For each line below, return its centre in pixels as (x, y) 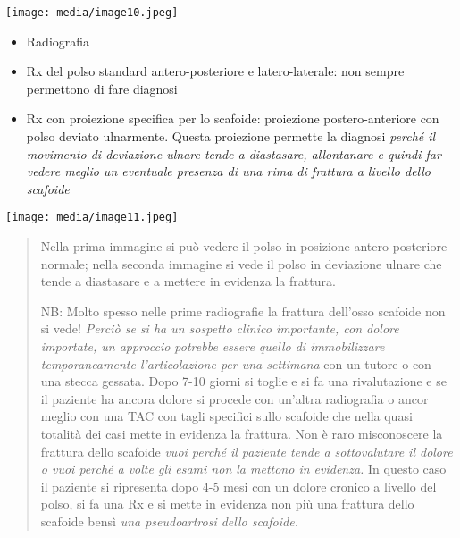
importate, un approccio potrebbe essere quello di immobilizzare (213, 346)
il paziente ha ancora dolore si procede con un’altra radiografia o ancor (234, 398)
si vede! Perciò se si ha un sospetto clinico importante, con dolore (220, 328)
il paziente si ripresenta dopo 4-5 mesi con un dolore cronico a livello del (238, 486)
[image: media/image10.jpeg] (92, 13)
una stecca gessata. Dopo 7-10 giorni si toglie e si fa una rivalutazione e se (243, 381)
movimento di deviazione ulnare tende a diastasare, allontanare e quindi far (234, 153)
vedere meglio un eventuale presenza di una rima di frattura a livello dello (228, 171)
